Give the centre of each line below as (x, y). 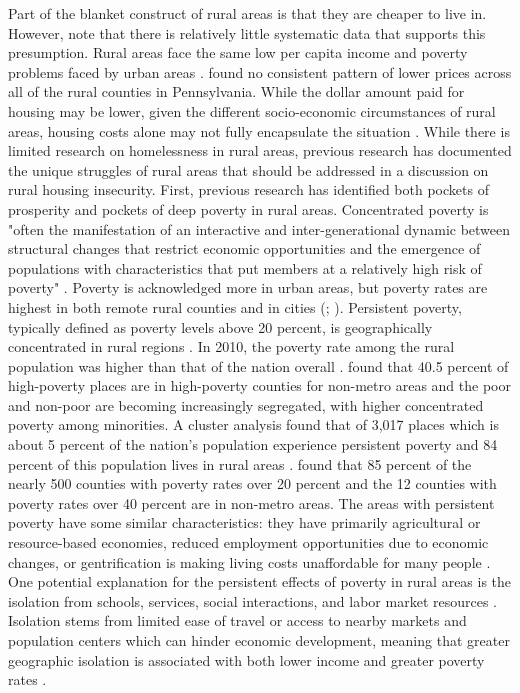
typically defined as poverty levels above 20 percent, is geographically (220, 326)
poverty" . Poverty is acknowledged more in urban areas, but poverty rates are (248, 287)
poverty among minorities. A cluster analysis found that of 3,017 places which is (253, 424)
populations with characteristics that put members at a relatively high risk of (245, 267)
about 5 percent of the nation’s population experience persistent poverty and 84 (253, 444)
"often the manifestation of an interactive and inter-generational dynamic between (259, 228)
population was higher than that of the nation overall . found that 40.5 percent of (258, 365)
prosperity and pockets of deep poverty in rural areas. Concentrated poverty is (248, 208)
